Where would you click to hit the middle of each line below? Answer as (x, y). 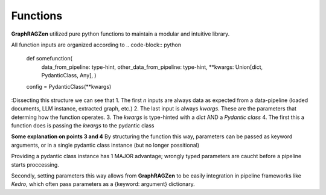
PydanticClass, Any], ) (69, 75)
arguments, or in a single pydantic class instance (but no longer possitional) (105, 145)
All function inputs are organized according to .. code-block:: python (96, 45)
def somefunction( (49, 59)
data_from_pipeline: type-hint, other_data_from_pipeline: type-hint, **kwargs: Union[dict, (152, 67)
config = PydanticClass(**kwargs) (69, 86)
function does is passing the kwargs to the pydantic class (83, 126)
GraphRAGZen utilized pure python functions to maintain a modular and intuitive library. (120, 34)
